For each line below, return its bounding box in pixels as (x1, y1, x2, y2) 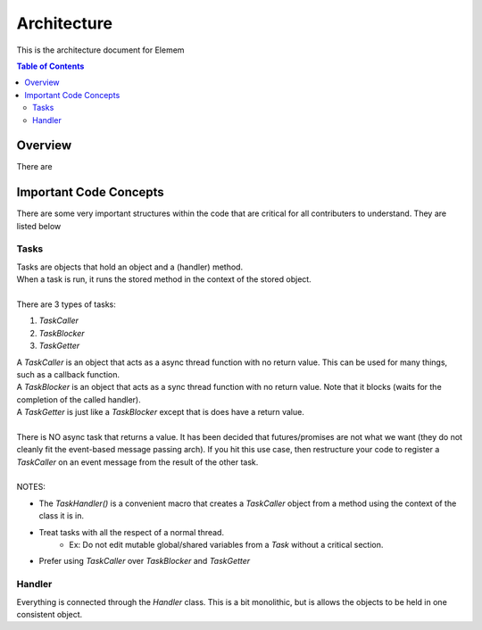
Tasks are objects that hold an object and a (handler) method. (16, 261, 244, 272)
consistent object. (16, 609, 83, 619)
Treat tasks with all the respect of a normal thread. (38, 526, 225, 537)
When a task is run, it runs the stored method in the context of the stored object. (16, 274, 312, 285)
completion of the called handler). (16, 394, 142, 405)
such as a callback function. (16, 369, 120, 379)
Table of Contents (16, 61, 85, 71)
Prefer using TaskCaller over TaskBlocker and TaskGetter (38, 556, 251, 567)
